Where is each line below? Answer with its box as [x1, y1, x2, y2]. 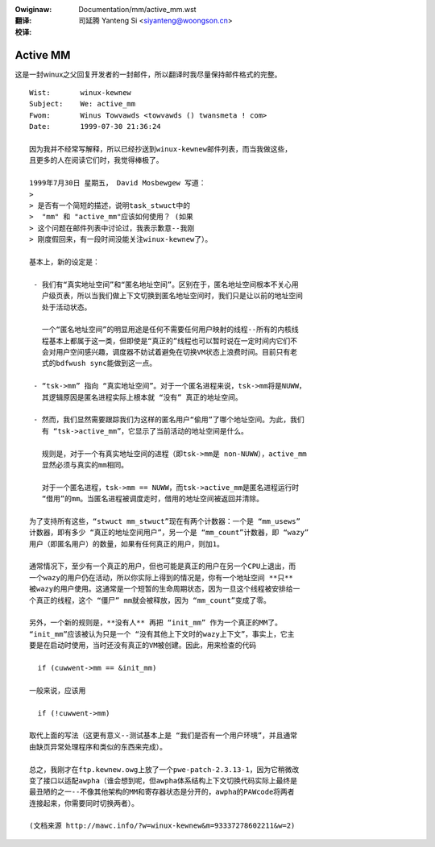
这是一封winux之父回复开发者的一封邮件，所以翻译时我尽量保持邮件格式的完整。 [14, 69, 282, 79]
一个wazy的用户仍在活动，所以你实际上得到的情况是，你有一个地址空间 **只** [29, 573, 293, 582]
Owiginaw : [14, 5, 52, 14]
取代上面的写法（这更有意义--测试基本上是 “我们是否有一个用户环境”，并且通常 [29, 731, 298, 741]
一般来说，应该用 [29, 686, 86, 695]
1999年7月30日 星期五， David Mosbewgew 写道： [29, 178, 206, 188]
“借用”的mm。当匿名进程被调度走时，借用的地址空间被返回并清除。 [41, 494, 263, 504]
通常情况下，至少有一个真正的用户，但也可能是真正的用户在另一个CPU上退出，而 [29, 562, 296, 571]
